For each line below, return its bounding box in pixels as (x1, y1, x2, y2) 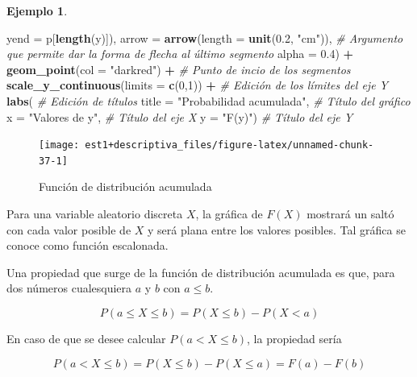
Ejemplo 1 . (6, 2, 68, 19)
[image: (39, 139, 80, 151)
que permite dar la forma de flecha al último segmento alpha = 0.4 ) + (6, 45, 354, 62)
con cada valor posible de (6, 221, 131, 238)
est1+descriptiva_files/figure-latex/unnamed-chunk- (85, 139, 374, 151)
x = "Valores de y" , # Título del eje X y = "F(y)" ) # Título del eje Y (6, 108, 353, 125)
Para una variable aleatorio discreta (6, 205, 183, 222)
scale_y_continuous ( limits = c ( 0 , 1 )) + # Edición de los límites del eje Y (6, 77, 389, 93)
